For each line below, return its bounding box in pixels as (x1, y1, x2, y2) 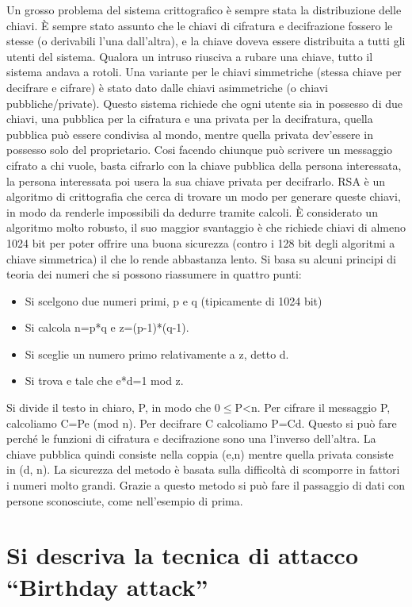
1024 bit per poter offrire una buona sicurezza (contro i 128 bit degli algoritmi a (6, 234, 395, 251)
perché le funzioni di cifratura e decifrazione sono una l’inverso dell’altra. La (6, 430, 376, 447)
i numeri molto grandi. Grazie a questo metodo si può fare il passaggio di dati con (6, 477, 406, 494)
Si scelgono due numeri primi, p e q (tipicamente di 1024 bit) (25, 292, 322, 309)
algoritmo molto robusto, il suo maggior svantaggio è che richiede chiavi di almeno (6, 219, 406, 236)
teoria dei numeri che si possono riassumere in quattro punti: (6, 266, 302, 282)
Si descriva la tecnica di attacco (6, 539, 358, 571)
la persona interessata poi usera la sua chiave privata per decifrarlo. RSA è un (6, 172, 386, 189)
